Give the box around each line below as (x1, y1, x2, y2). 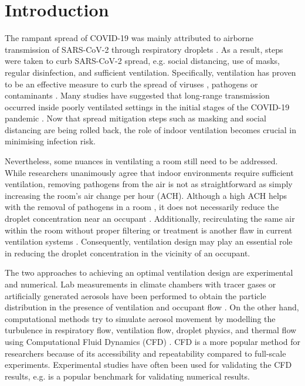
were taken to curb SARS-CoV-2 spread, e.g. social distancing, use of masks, (5, 55, 280, 67)
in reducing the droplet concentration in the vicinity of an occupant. (5, 246, 250, 259)
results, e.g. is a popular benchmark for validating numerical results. (5, 370, 250, 382)
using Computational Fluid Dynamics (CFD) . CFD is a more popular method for (5, 335, 301, 347)
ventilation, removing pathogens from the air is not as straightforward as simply (5, 178, 293, 190)
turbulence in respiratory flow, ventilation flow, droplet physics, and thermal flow (5, 324, 297, 336)
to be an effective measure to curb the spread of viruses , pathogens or (5, 77, 258, 90)
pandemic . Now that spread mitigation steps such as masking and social (5, 112, 266, 124)
